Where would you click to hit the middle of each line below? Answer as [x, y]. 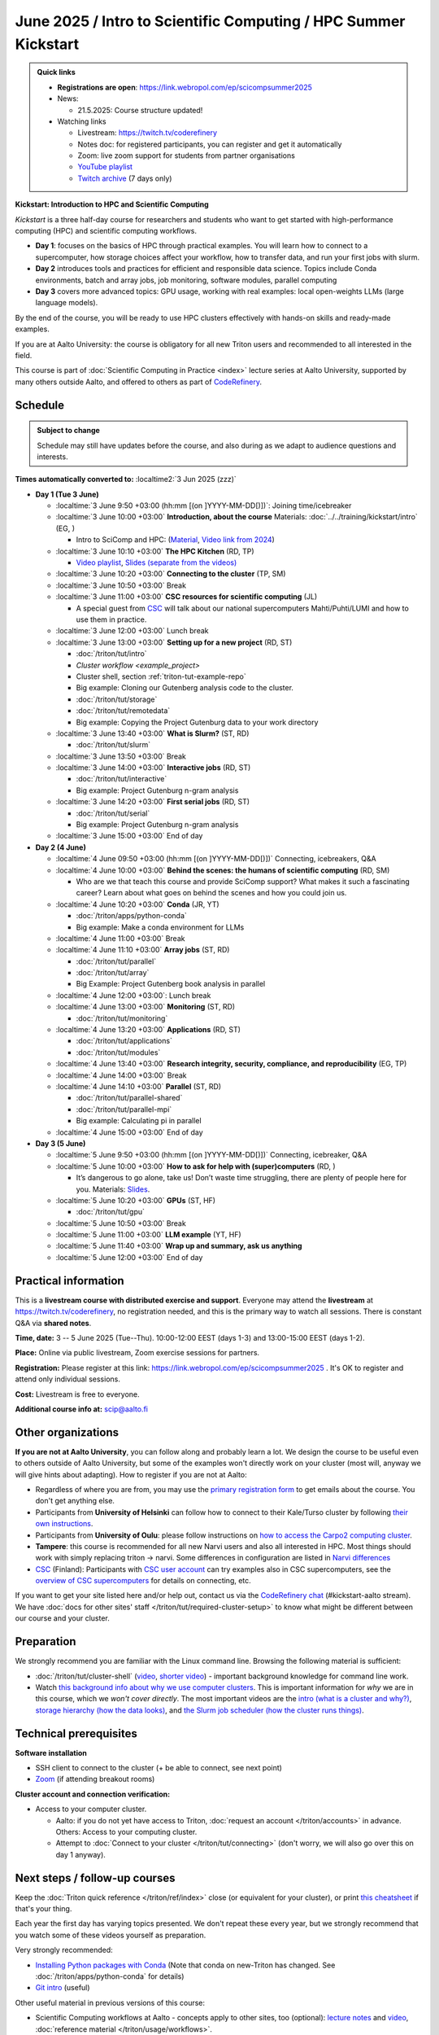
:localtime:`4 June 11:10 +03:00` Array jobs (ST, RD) [143, 950]
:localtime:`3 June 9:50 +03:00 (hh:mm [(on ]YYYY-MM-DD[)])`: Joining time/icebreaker [204, 505]
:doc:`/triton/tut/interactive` [122, 779]
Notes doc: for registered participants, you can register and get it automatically [210, 144]
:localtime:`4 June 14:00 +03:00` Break [121, 1075]
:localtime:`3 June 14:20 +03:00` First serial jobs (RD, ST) [153, 802]
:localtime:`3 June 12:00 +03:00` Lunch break [132, 631]
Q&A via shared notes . [53, 1323]
